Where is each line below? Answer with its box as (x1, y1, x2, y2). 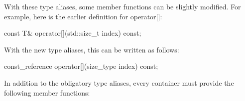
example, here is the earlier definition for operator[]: (4, 11, 162, 21)
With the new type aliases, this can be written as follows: (4, 44, 179, 54)
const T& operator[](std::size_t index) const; (4, 28, 141, 38)
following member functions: (4, 87, 90, 98)
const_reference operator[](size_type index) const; (4, 61, 158, 71)
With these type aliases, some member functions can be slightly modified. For (4, 1, 241, 11)
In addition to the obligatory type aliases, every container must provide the (4, 77, 234, 88)
